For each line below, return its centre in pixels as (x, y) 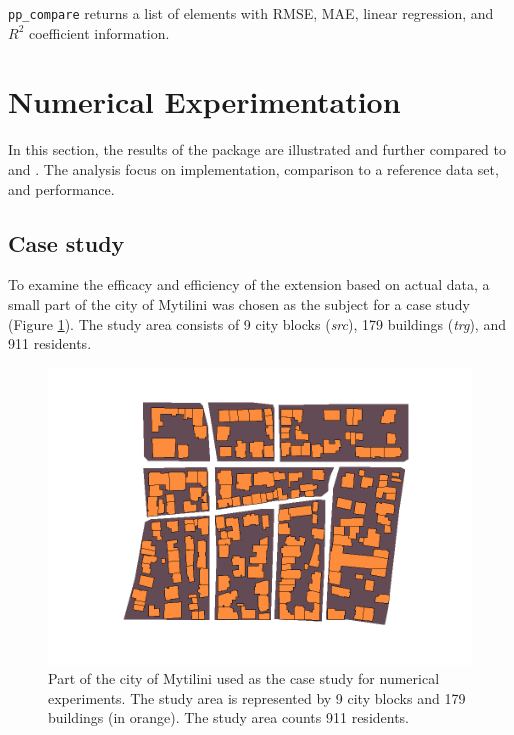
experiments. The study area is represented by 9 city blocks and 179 (257, 697)
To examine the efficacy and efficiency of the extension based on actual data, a (249, 284)
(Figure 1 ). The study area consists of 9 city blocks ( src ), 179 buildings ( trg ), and (257, 323)
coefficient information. (99, 32)
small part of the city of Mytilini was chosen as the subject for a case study (239, 303)
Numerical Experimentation (204, 101)
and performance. (61, 188)
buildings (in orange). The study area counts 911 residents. (229, 717)
